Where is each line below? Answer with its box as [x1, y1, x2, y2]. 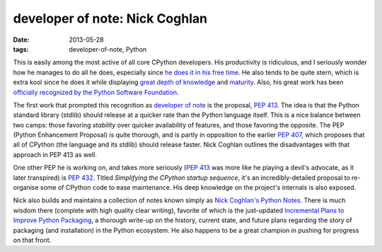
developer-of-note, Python [69, 45, 147, 53]
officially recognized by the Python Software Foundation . [13, 88, 180, 96]
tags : [13, 45, 29, 53]
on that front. [13, 236, 52, 244]
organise [13, 183, 39, 192]
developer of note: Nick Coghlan [13, 11, 208, 26]
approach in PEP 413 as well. [13, 150, 97, 159]
